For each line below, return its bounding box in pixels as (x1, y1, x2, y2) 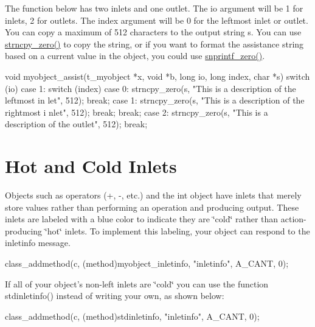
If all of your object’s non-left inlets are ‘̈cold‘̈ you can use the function (5, 277, 269, 290)
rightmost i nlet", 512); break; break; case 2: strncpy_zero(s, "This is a (5, 105, 268, 118)
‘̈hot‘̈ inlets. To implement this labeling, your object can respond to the (44, 224, 310, 237)
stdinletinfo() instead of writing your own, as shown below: (5, 289, 224, 302)
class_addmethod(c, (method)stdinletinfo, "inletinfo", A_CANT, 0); (5, 309, 260, 322)
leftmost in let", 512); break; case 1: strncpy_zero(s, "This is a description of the (5, 94, 305, 107)
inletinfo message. (5, 236, 71, 249)
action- (280, 213, 306, 225)
